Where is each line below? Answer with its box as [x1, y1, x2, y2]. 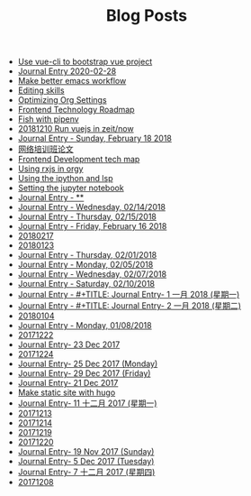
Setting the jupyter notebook [17, 182, 124, 194]
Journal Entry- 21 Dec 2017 [17, 378, 119, 389]
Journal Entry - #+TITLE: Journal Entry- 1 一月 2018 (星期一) [17, 289, 240, 300]
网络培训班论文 [17, 143, 74, 154]
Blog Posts [105, 5, 188, 26]
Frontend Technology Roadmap [17, 105, 135, 115]
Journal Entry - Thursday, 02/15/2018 [17, 211, 157, 222]
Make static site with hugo [17, 387, 116, 398]
